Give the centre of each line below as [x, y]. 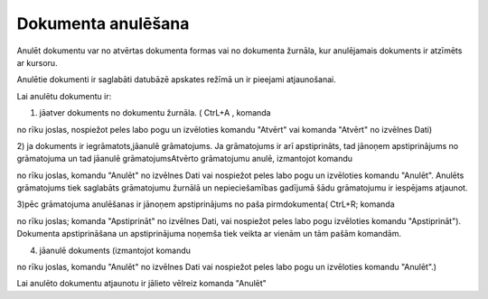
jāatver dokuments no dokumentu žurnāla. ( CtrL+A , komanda [155, 113]
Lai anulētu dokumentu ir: [64, 96]
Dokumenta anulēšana [103, 23]
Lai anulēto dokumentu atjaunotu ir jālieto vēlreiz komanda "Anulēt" [141, 284]
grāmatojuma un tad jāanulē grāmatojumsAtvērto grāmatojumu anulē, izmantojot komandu [184, 159]
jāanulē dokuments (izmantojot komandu [115, 250]
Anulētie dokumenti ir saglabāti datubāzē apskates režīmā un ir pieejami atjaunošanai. [176, 79]
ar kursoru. [37, 62]
